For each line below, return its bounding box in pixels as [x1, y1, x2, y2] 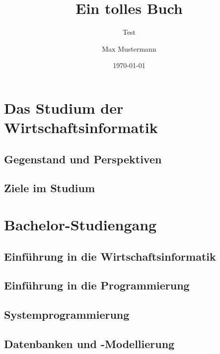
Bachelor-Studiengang [4, 214, 157, 235]
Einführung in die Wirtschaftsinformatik [4, 248, 216, 264]
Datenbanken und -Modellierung [4, 336, 175, 351]
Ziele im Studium [4, 180, 95, 196]
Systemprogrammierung [4, 307, 130, 322]
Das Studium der [4, 97, 124, 118]
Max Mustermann [102, 43, 156, 54]
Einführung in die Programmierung [4, 278, 190, 293]
